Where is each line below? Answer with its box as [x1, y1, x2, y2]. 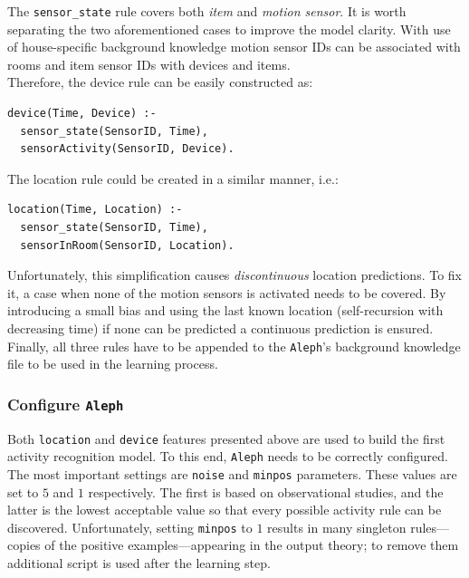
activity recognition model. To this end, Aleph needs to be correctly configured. [7, 447, 448, 466]
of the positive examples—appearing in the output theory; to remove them [44, 535, 459, 554]
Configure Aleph [7, 392, 124, 415]
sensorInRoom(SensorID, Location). [20, 238, 234, 252]
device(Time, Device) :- [7, 107, 157, 120]
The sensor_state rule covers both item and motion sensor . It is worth [7, 2, 407, 20]
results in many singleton [267, 517, 407, 536]
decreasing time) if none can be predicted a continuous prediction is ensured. [7, 318, 434, 337]
